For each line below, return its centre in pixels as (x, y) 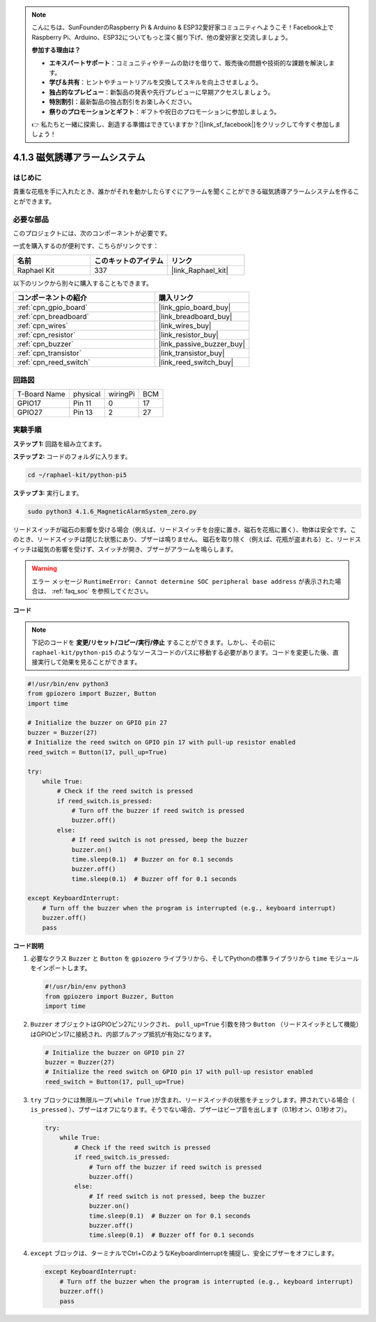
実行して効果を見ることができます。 (89, 662)
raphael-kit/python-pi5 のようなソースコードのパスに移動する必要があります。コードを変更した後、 (182, 652)
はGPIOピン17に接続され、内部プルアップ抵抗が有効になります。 (123, 1034)
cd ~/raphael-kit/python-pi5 (77, 475)
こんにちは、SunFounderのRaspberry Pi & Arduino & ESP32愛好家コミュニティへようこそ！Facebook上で (183, 27)
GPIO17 (29, 403)
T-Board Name (41, 394)
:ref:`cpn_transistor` (49, 353)
